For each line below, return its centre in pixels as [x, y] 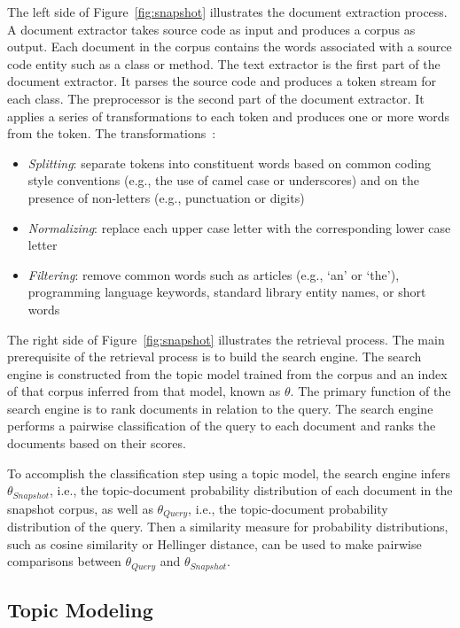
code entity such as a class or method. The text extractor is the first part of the [224, 63]
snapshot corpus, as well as [80, 508]
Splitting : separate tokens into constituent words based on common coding [229, 163]
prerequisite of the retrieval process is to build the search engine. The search [214, 357]
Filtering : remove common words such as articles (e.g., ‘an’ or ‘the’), [214, 274]
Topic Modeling [80, 610]
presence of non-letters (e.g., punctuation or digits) [166, 197]
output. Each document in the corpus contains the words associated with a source [230, 47]
